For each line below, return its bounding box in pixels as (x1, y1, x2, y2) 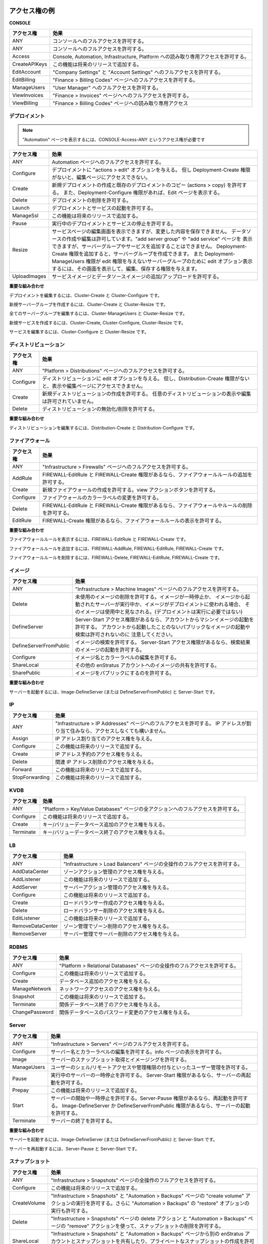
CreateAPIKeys (12, 60, 47, 67)
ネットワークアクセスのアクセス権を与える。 (59, 985, 163, 992)
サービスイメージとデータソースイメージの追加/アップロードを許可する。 (52, 273, 222, 280)
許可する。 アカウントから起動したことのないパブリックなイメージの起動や (75, 623, 251, 630)
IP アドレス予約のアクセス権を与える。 (55, 750, 146, 757)
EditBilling (12, 76, 36, 83)
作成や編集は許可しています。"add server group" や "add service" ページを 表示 (66, 235, 253, 242)
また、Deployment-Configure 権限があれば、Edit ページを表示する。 (63, 189, 223, 196)
